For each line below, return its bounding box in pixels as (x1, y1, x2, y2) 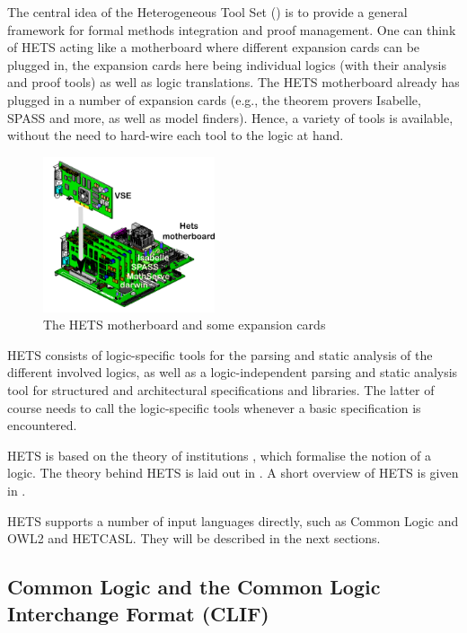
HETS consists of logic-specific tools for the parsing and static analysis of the (7, 345, 433, 364)
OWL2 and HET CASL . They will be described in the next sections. (7, 529, 381, 548)
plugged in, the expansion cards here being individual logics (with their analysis (7, 55, 447, 74)
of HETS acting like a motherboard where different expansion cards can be (7, 38, 420, 57)
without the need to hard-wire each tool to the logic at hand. (7, 126, 344, 145)
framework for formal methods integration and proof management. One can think (7, 20, 456, 39)
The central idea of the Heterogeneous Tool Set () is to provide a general (7, 3, 408, 21)
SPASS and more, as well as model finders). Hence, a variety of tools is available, (7, 108, 454, 127)
